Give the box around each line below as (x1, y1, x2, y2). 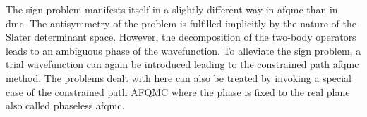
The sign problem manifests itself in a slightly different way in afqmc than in (6, 2, 338, 16)
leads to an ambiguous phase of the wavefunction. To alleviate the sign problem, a (6, 43, 361, 57)
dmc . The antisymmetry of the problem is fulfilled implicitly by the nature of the (6, 15, 356, 30)
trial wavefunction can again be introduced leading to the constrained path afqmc (6, 57, 359, 71)
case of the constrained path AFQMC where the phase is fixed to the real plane (6, 84, 350, 99)
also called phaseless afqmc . (6, 98, 125, 113)
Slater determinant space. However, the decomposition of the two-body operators (6, 29, 356, 44)
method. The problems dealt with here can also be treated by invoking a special (6, 70, 351, 85)
